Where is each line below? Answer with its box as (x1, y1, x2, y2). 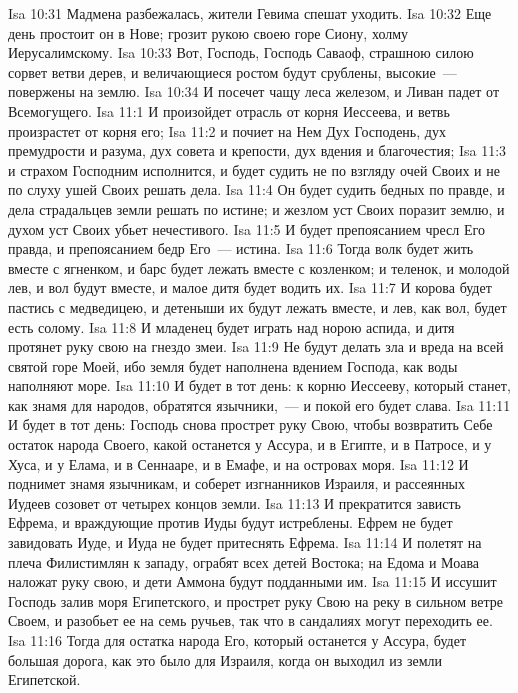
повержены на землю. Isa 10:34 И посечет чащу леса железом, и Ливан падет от (8, 81, 500, 102)
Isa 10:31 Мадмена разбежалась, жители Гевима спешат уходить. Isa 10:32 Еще (8, 3, 492, 23)
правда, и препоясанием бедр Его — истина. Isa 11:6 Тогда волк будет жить (8, 238, 474, 259)
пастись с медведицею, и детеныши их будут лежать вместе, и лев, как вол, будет (8, 296, 507, 317)
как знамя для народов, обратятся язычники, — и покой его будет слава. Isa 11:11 (8, 394, 511, 415)
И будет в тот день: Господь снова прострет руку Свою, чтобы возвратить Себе (8, 414, 493, 435)
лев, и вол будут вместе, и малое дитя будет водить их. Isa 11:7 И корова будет (8, 277, 492, 298)
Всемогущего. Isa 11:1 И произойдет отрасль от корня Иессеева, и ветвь (8, 100, 450, 121)
